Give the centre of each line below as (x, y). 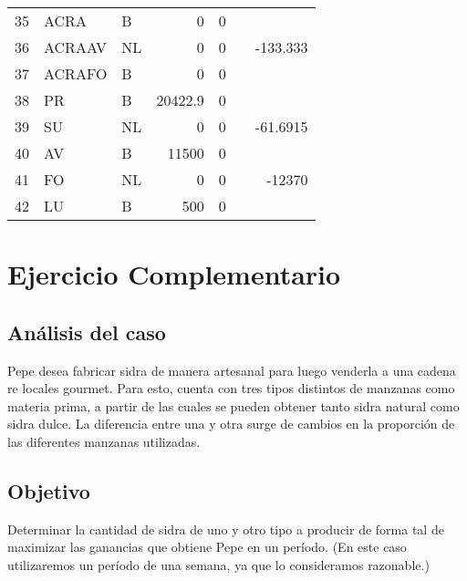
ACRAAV (76, 47)
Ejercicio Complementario (174, 274)
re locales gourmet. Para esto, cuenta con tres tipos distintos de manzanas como (231, 388)
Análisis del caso (87, 332)
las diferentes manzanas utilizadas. (104, 441)
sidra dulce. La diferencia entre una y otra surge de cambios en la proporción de (231, 424)
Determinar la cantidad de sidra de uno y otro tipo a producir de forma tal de (226, 529)
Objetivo (49, 490)
